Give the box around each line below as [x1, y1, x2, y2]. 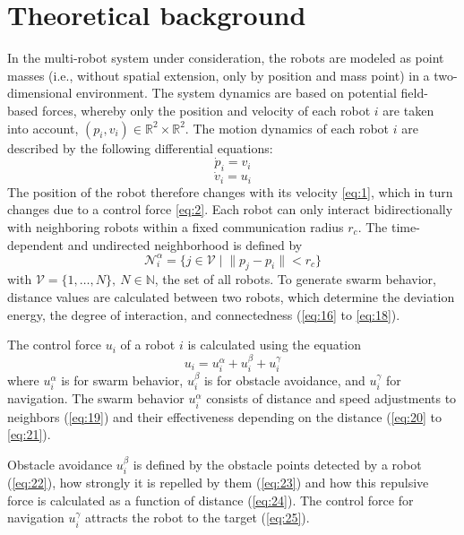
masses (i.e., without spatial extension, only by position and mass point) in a [7, 65, 430, 84]
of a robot [120, 335, 176, 354]
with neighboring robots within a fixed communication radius [7, 217, 344, 236]
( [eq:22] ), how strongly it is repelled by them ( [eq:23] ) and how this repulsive [7, 473, 429, 492]
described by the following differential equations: [7, 138, 273, 157]
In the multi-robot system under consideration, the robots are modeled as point [7, 48, 444, 67]
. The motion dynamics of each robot [185, 118, 390, 137]
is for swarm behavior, [61, 371, 184, 390]
